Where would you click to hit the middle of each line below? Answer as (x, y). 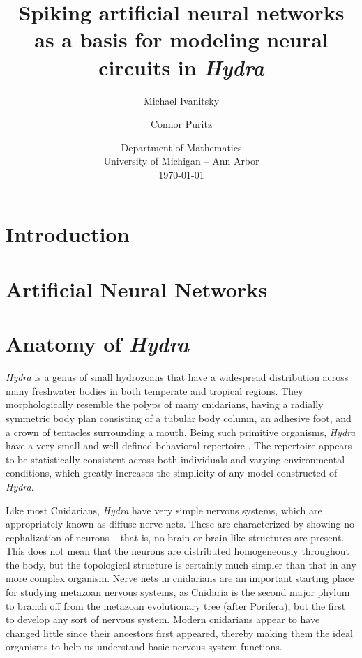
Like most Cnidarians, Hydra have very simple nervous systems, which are (164, 510)
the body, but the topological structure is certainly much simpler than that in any (181, 564)
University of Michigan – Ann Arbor (181, 161)
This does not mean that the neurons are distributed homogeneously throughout (178, 551)
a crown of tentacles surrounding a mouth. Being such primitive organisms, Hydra (181, 432)
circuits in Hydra (181, 67)
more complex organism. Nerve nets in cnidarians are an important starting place (180, 578)
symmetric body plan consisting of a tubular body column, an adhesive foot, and (179, 418)
